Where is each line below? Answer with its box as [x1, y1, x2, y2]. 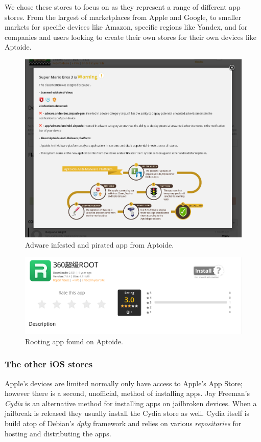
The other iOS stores [5, 358, 93, 370]
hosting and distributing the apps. [5, 428, 111, 438]
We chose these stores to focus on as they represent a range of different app [5, 2, 241, 12]
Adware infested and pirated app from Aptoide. [25, 239, 174, 250]
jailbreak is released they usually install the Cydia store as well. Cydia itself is [5, 408, 250, 418]
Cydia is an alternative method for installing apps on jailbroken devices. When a [5, 397, 257, 408]
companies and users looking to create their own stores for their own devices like [5, 31, 256, 42]
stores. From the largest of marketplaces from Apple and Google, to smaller [5, 11, 241, 22]
